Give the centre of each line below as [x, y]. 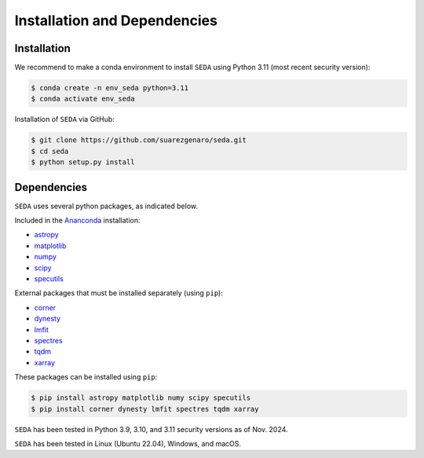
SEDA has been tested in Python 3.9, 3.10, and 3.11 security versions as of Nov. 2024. [151, 429]
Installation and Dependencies [116, 20]
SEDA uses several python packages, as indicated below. [106, 206]
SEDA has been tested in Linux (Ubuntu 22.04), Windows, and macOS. [128, 443]
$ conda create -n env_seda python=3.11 [110, 88]
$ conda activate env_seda [83, 99]
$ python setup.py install [83, 162]
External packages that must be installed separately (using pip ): [119, 293]
